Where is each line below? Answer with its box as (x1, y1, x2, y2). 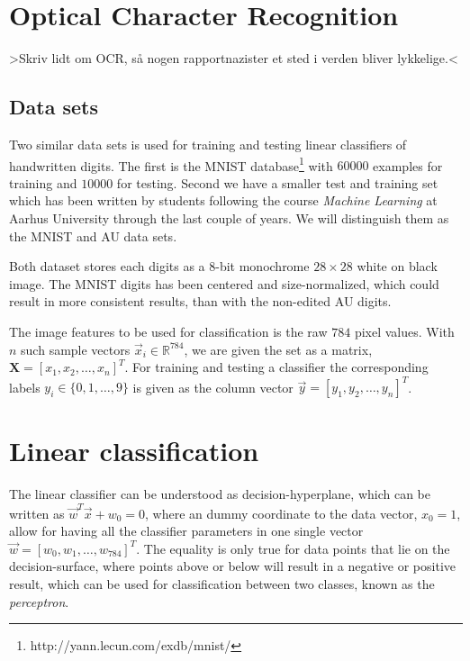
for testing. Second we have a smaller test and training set (116, 173, 438, 192)
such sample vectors (21, 340, 131, 358)
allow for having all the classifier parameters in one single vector (9, 521, 364, 540)
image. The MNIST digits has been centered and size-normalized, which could (9, 274, 439, 293)
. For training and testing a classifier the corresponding (124, 358, 429, 376)
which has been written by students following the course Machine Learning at (9, 191, 438, 210)
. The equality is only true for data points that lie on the (136, 539, 450, 557)
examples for (373, 156, 443, 175)
